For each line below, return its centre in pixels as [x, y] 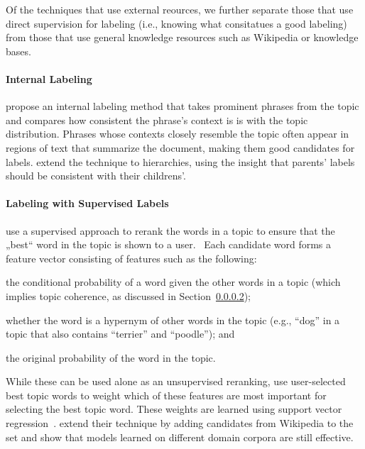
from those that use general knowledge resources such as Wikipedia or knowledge [182, 37]
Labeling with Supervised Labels [87, 203]
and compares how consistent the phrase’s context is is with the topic [157, 120]
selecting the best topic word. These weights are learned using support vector [174, 409]
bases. [18, 51]
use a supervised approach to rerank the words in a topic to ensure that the [170, 230]
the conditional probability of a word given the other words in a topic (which [173, 282]
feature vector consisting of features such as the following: [131, 258]
